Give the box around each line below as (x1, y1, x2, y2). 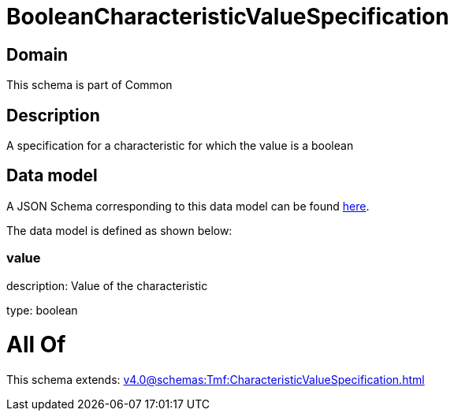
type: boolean (6, 303, 78, 317)
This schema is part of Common (6, 78, 173, 92)
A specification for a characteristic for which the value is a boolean (6, 139, 354, 153)
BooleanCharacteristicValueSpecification (6, 3, 449, 30)
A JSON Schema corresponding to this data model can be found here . (6, 199, 370, 213)
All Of (6, 331, 66, 359)
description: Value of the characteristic (6, 278, 208, 292)
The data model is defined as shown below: (6, 223, 233, 237)
